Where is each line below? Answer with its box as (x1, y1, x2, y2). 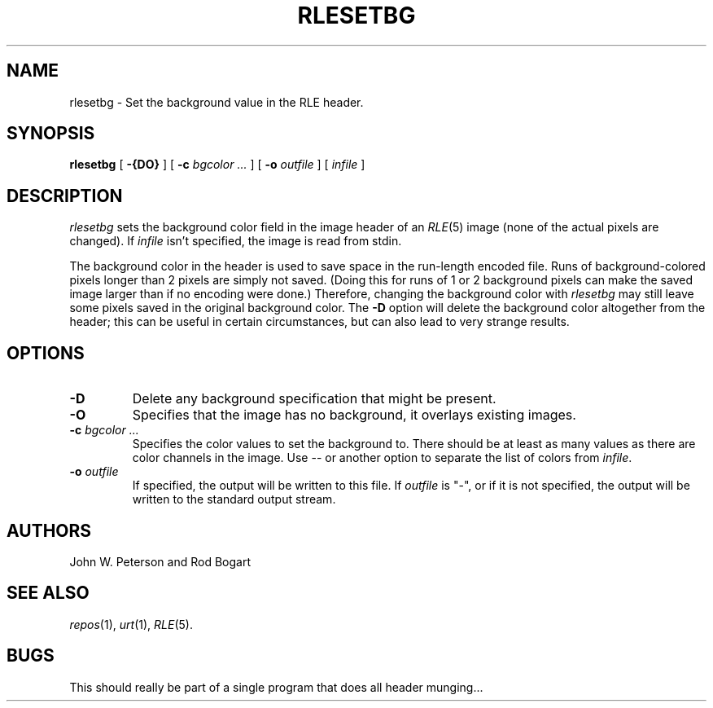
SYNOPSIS (7, 123, 95, 144)
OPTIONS (7, 342, 85, 363)
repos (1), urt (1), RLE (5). (69, 617, 193, 631)
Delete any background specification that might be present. (132, 390, 496, 407)
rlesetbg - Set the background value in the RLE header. (69, 95, 364, 109)
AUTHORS (7, 520, 92, 541)
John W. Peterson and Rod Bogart (69, 554, 252, 569)
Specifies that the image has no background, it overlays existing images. (132, 407, 576, 424)
